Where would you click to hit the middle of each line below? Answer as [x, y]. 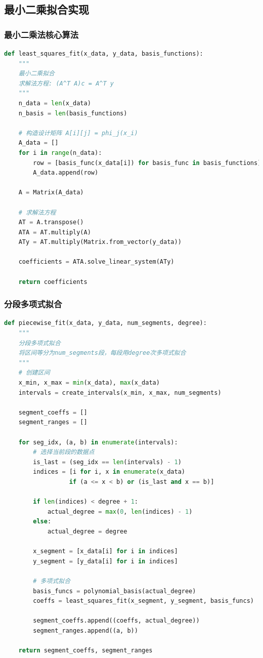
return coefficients [53, 282]
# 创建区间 [34, 373]
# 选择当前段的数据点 [64, 452]
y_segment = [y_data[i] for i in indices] [105, 561]
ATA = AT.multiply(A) [55, 232]
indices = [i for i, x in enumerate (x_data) [109, 472]
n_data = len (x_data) [55, 103]
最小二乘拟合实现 [47, 9]
